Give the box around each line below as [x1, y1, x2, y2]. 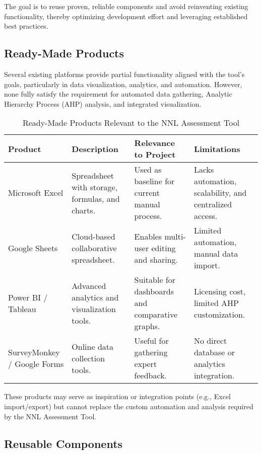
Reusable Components [4, 435, 123, 451]
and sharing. [134, 253, 178, 265]
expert [134, 358, 157, 370]
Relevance [134, 137, 175, 149]
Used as [134, 164, 162, 176]
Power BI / [8, 291, 48, 303]
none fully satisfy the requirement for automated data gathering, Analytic [4, 89, 232, 99]
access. [193, 210, 218, 222]
